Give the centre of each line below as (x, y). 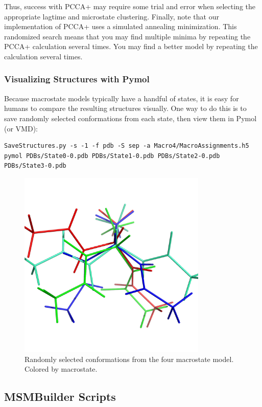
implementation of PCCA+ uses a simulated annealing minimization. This (121, 26)
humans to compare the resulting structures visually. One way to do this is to (125, 108)
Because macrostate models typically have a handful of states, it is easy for (122, 98)
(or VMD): (21, 128)
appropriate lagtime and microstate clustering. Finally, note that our (112, 16)
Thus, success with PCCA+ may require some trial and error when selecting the (130, 6)
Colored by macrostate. (61, 369)
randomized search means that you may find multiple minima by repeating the (127, 36)
